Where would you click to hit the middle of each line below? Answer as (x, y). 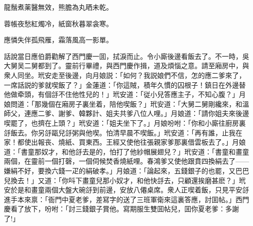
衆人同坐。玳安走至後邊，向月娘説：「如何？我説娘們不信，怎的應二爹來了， (125, 75)
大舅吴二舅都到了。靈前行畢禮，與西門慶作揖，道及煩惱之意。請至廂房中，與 (126, 66)
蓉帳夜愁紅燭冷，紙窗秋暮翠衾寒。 (58, 23)
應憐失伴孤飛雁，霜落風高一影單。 (58, 40)
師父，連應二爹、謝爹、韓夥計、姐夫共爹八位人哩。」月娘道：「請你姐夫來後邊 (126, 113)
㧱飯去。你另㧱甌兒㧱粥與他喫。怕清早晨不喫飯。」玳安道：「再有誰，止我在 (123, 132)
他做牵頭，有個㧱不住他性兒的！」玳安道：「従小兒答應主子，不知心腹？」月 (125, 94)
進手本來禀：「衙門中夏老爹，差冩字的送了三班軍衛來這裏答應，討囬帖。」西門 (126, 199)
